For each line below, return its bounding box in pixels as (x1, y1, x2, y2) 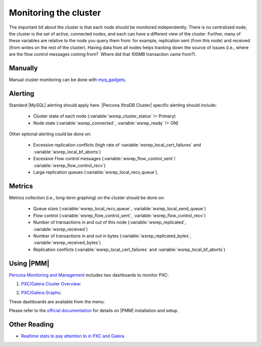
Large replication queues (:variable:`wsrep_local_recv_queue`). (33, 169, 159, 175)
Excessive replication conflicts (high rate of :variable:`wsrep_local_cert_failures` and (33, 142, 201, 148)
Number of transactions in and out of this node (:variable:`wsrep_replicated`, (33, 219, 186, 225)
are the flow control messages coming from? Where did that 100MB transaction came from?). (9, 51, 196, 57)
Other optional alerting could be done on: (9, 131, 92, 137)
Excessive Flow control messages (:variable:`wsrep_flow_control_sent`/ (33, 156, 176, 162)
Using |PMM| (9, 259, 49, 267)
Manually (9, 64, 38, 72)
